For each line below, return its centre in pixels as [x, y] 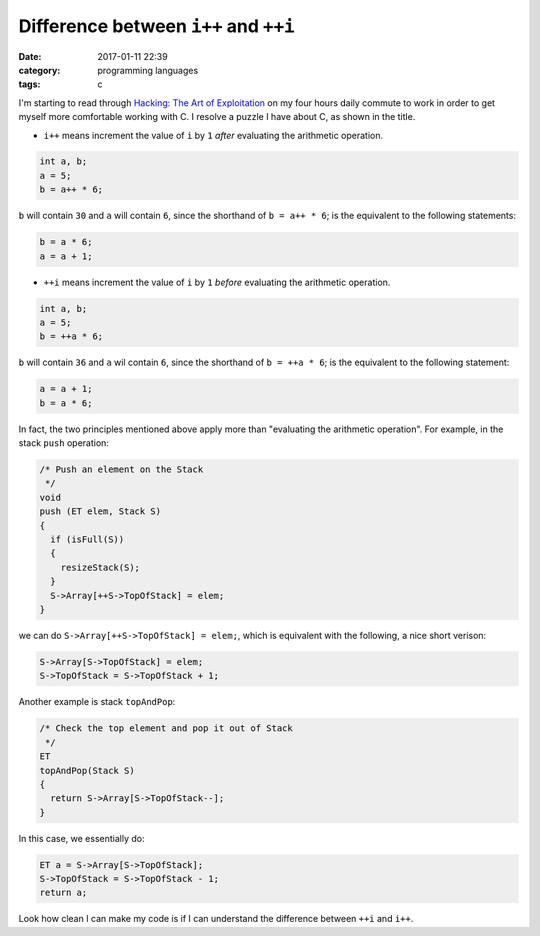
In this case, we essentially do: [81, 838]
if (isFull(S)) [87, 539]
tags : [29, 84]
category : [39, 70]
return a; [63, 893]
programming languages [148, 70]
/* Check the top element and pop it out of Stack [166, 728]
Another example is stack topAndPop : [97, 702]
